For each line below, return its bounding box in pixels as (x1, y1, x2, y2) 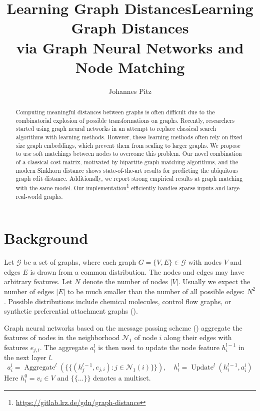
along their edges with (164, 332, 232, 343)
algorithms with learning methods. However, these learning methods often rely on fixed (15, 133, 242, 141)
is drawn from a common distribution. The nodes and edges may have (30, 266, 244, 277)
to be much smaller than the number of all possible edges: (67, 286, 245, 296)
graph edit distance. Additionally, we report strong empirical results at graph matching (15, 174, 243, 183)
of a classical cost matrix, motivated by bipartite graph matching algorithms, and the (15, 158, 238, 166)
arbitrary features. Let (4, 276, 72, 287)
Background (4, 228, 88, 248)
